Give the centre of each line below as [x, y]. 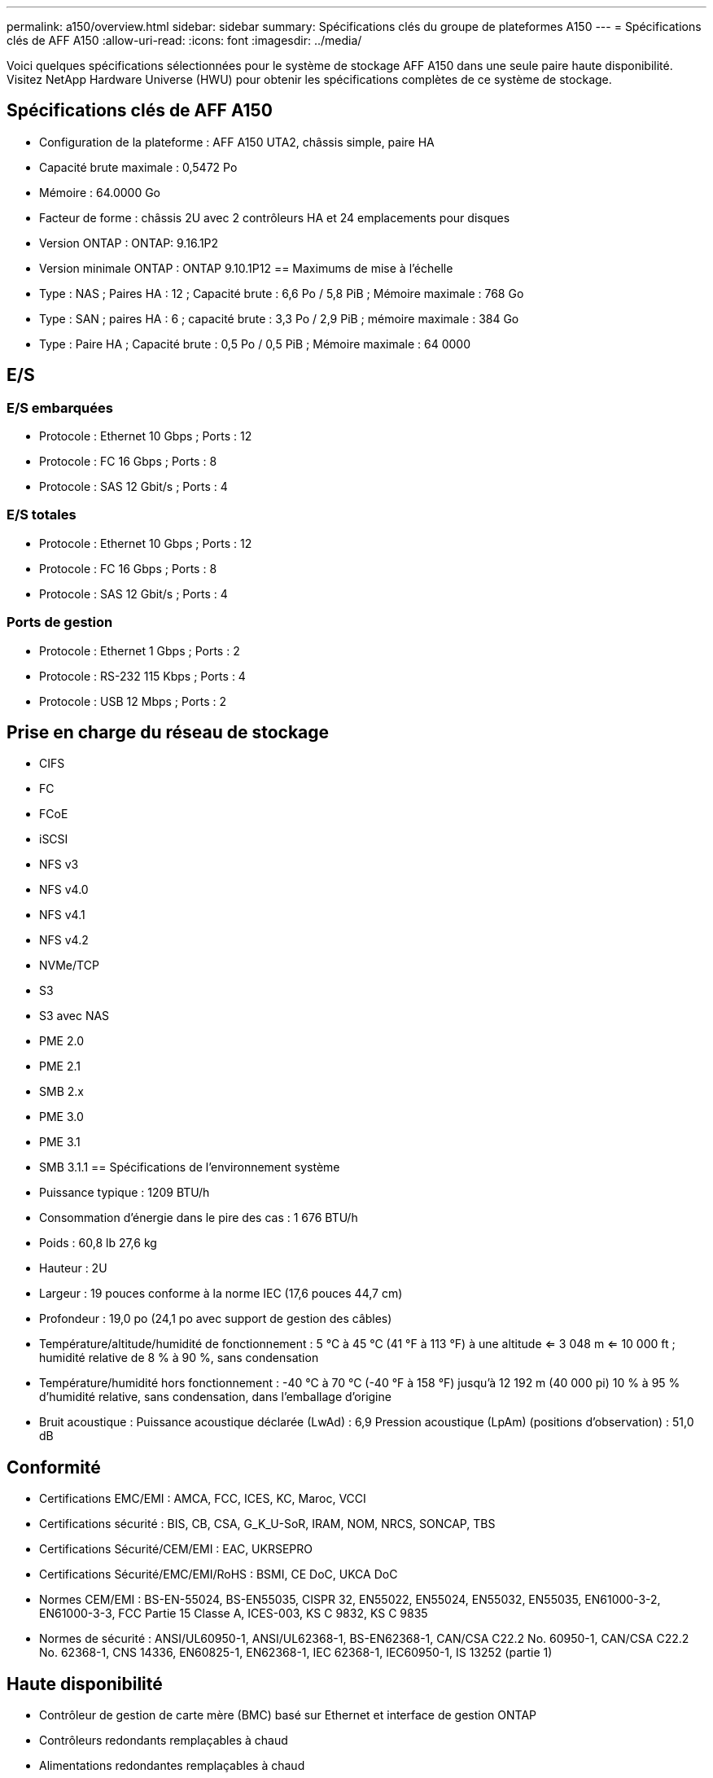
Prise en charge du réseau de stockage [168, 732]
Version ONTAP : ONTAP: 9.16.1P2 [129, 243]
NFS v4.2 [64, 940]
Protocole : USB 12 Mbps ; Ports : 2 [133, 701]
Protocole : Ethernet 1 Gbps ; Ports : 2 [140, 650]
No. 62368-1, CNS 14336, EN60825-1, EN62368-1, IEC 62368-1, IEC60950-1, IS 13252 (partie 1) [296, 1653]
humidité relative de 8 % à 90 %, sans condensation [179, 1358]
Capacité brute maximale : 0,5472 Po [138, 167]
